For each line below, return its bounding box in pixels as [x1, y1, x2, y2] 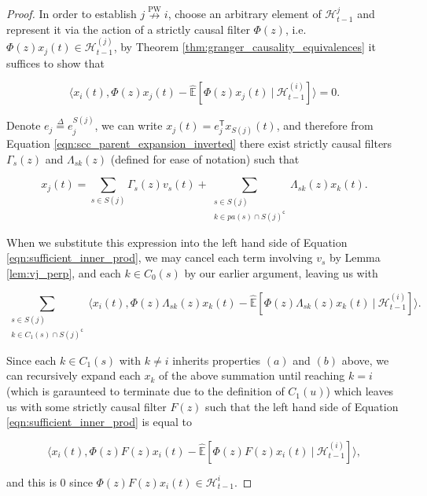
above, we [341, 351, 389, 368]
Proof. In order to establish [6, 6, 137, 22]
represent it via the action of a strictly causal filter [6, 20, 250, 37]
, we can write [94, 117, 163, 134]
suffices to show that [6, 54, 105, 71]
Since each [6, 351, 57, 368]
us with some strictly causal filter [6, 398, 167, 414]
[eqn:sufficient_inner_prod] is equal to [6, 413, 192, 430]
